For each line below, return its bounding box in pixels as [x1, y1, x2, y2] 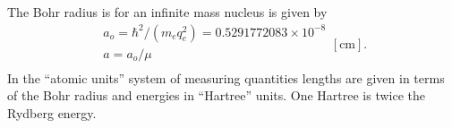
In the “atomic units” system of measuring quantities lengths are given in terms [7, 68, 445, 87]
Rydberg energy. [7, 103, 97, 122]
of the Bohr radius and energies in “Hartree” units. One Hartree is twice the [7, 86, 426, 105]
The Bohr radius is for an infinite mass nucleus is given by [7, 3, 328, 21]
